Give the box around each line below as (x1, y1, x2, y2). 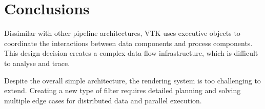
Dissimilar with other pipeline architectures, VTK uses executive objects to (4, 28, 240, 38)
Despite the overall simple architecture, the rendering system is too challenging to (4, 75, 261, 85)
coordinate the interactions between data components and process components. (4, 37, 253, 48)
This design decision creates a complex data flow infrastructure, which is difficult (4, 48, 258, 58)
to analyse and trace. (4, 57, 70, 68)
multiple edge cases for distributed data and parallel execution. (4, 95, 202, 105)
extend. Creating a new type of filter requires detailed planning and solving (4, 85, 241, 96)
